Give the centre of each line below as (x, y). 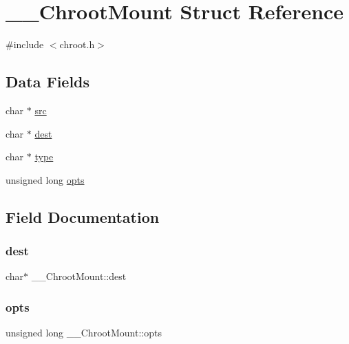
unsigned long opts (45, 179)
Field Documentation (83, 216)
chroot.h (77, 44)
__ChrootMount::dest (79, 276)
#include (25, 44)
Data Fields (48, 82)
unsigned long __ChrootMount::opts (84, 333)
